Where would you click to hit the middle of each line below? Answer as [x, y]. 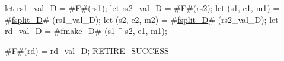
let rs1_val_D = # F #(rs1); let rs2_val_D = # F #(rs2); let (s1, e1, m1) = [142, 8]
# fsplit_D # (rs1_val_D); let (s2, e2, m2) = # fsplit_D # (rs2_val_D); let [142, 19]
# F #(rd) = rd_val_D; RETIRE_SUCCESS [87, 50]
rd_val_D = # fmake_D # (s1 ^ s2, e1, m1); [86, 31]
